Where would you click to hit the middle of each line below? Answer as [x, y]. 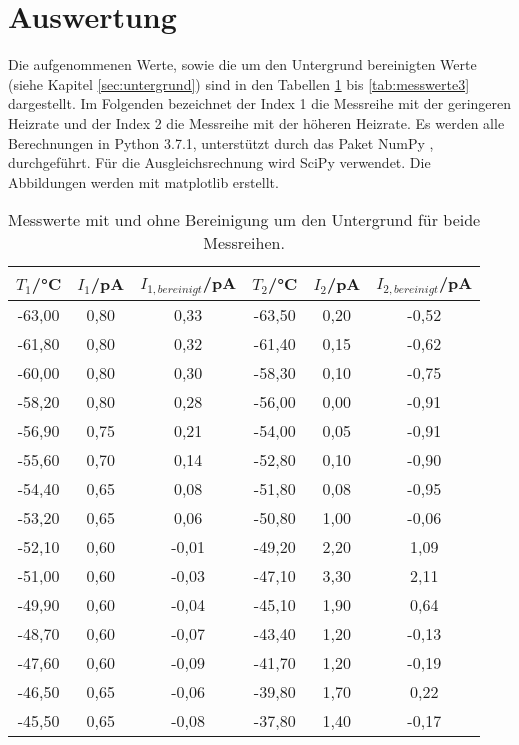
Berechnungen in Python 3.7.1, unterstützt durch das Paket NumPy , [221, 142]
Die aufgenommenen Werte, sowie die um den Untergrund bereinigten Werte [242, 64]
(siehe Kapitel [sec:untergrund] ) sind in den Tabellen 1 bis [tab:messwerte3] [239, 83]
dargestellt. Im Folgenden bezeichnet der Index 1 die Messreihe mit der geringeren [260, 103]
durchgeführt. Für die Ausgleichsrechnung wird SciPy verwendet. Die [219, 162]
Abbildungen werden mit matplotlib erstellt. [143, 181]
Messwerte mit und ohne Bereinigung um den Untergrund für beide [244, 220]
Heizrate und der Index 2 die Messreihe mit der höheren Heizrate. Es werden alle [256, 122]
